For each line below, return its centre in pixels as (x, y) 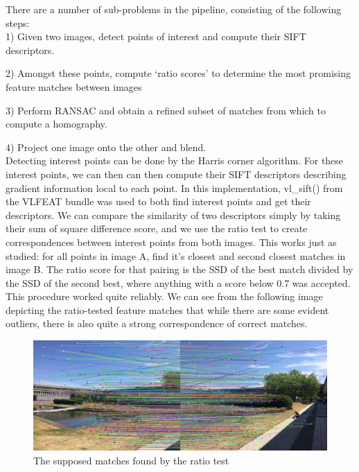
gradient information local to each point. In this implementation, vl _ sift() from (174, 187)
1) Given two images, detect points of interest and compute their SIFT (156, 36)
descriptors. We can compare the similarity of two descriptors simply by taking (173, 215)
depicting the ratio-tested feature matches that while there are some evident (167, 309)
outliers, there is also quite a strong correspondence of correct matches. (157, 323)
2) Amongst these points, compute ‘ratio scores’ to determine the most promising (178, 73)
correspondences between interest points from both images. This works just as (171, 242)
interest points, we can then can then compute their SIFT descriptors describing (176, 174)
